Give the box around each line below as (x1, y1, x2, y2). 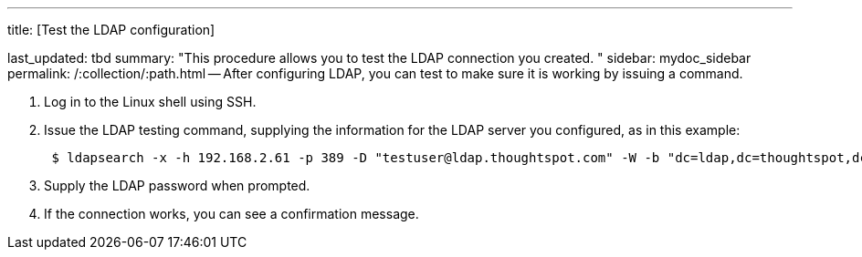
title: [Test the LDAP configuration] (7, 22, 215, 37)
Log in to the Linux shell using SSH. (44, 94, 257, 109)
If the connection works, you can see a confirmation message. (44, 206, 419, 221)
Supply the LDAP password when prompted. (44, 178, 310, 193)
